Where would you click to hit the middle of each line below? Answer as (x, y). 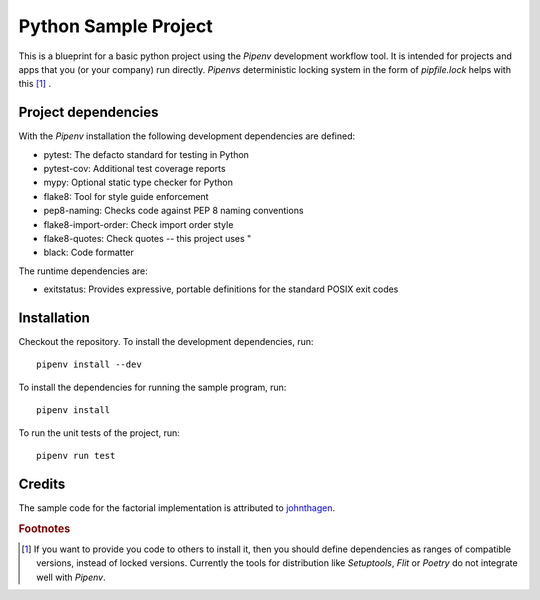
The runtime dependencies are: (83, 271)
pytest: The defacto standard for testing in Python (146, 154)
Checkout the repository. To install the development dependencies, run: (166, 342)
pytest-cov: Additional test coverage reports (134, 169)
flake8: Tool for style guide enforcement (126, 196)
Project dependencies (88, 112)
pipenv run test (76, 455)
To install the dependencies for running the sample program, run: (152, 387)
